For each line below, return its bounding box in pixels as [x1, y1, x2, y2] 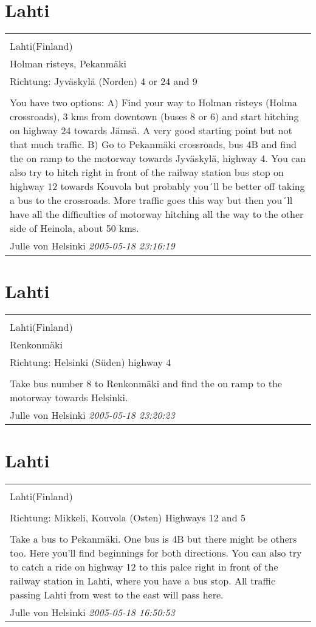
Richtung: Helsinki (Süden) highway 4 [10, 355, 171, 370]
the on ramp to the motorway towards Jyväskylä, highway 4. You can [10, 151, 306, 166]
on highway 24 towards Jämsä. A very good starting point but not [10, 123, 292, 138]
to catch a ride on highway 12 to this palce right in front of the [10, 560, 278, 574]
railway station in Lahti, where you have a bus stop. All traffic [10, 574, 276, 588]
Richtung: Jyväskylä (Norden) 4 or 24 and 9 [10, 74, 197, 89]
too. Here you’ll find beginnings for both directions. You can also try [10, 546, 302, 560]
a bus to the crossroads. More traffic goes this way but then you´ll [10, 193, 293, 208]
